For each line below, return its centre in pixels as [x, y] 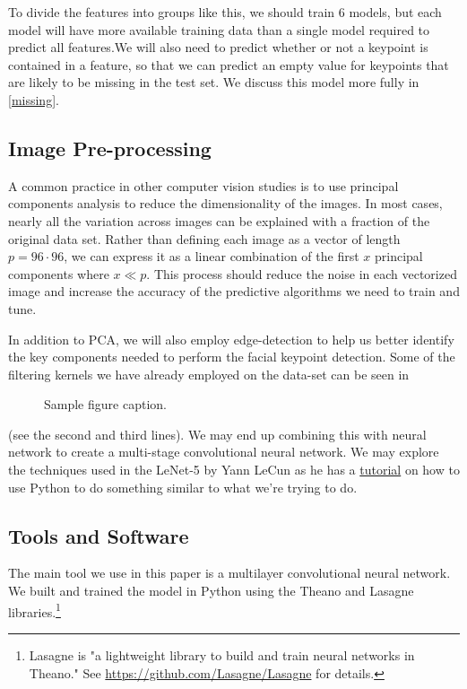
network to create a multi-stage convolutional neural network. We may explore [224, 452]
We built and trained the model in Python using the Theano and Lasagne [211, 591]
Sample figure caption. [105, 404]
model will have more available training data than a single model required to [219, 29]
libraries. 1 [35, 610]
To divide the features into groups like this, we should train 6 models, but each [225, 12]
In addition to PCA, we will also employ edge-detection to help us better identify [231, 339]
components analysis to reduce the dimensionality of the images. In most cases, [225, 203]
